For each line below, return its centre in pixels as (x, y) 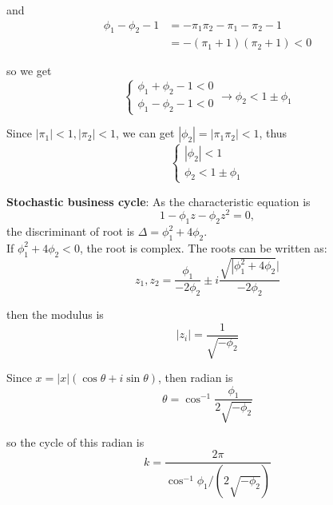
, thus (273, 133)
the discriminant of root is (71, 231)
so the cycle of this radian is (75, 441)
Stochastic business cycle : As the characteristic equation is (159, 201)
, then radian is (196, 378)
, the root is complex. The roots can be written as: (203, 247)
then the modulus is (55, 314)
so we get (29, 71)
